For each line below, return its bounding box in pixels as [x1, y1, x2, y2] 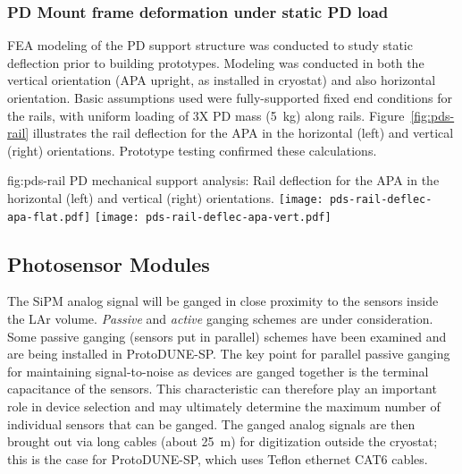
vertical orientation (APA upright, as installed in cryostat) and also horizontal [7, 71, 436, 89]
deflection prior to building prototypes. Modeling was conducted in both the [7, 53, 424, 72]
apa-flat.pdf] [7, 210, 91, 224]
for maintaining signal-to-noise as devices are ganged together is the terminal [7, 361, 429, 380]
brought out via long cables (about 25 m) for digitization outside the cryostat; [7, 432, 438, 451]
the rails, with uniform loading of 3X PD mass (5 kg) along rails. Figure [7, 106, 405, 124]
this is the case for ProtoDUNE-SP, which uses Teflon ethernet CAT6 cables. [7, 449, 428, 468]
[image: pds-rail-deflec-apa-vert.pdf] [94, 210, 332, 224]
